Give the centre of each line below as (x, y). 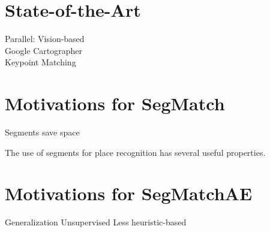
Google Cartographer (43, 50)
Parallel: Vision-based (45, 39)
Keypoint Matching (40, 62)
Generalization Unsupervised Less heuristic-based (96, 222)
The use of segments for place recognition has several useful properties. (135, 152)
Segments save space (42, 132)
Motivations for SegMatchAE (129, 193)
